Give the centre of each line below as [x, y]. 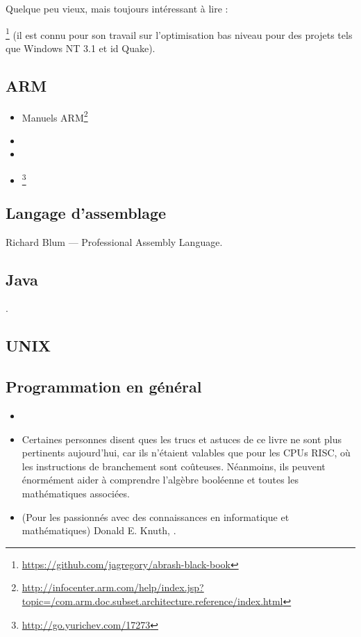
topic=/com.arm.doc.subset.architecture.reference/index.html [152, 601]
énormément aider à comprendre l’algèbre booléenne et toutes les [160, 480]
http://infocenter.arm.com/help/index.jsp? [113, 587]
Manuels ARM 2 [55, 116]
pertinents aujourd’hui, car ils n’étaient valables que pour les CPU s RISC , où [186, 453]
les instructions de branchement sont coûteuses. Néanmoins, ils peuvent [174, 466]
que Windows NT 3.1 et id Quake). [81, 48]
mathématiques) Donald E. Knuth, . [99, 530]
